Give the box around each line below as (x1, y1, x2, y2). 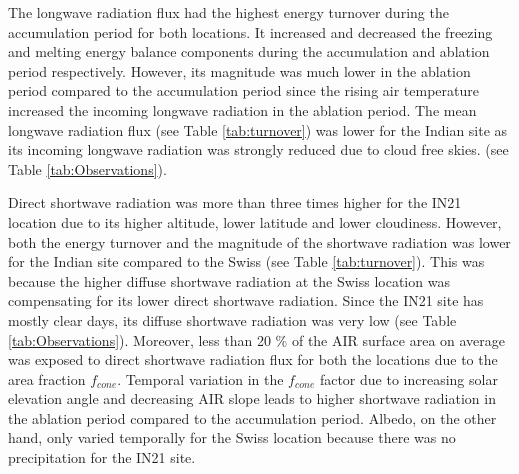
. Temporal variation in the (117, 368, 284, 389)
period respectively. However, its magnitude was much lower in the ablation (8, 60, 471, 81)
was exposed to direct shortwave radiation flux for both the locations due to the (8, 349, 498, 370)
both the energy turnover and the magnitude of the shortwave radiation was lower (8, 231, 511, 252)
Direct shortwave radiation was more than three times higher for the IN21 (8, 192, 462, 213)
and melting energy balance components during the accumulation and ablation (8, 41, 490, 62)
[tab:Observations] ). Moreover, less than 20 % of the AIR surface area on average (8, 329, 506, 350)
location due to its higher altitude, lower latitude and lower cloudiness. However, (8, 211, 502, 232)
